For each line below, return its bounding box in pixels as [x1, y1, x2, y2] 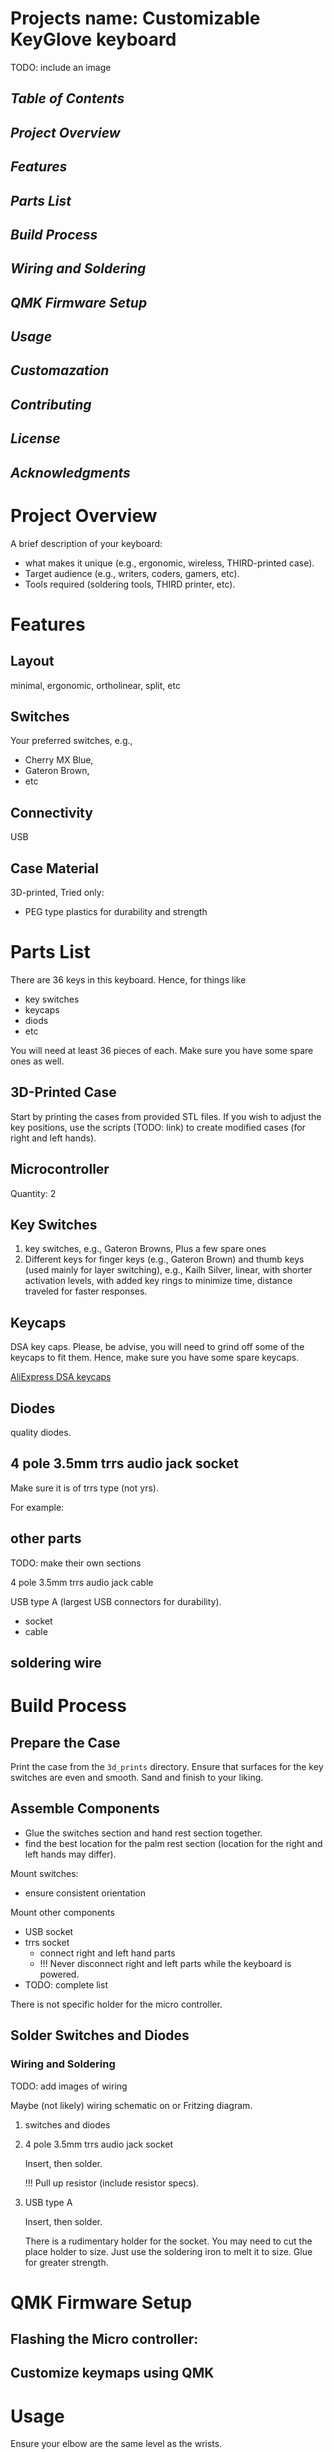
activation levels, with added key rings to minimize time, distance [24, 1275, 293, 1287]
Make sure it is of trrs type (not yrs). [10, 1482, 159, 1494]
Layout [10, 653, 55, 670]
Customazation [10, 362, 110, 379]
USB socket [24, 1925, 74, 1937]
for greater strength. [24, 2256, 109, 2268]
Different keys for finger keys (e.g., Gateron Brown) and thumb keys [24, 1253, 305, 1266]
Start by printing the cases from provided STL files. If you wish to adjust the [10, 1110, 322, 1122]
